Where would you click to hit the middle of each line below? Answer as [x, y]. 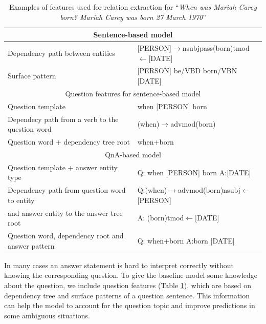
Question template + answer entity [63, 167]
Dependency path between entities [61, 53]
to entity [21, 200]
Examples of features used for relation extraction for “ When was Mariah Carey [133, 7]
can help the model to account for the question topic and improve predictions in [130, 305]
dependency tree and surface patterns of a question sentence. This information [127, 295]
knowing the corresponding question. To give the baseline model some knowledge [131, 275]
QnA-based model [133, 154]
